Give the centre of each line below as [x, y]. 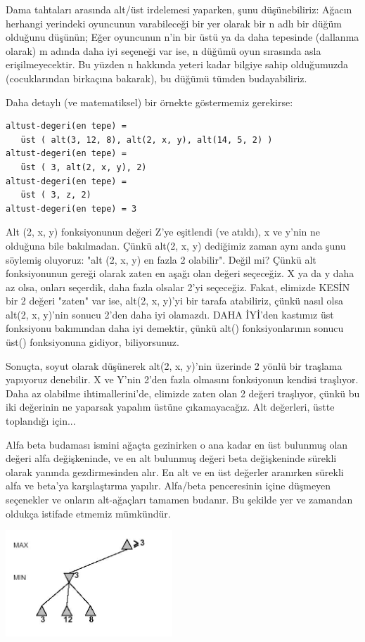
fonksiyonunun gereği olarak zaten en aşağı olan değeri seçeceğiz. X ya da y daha [180, 273]
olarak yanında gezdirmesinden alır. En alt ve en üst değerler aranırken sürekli [175, 471]
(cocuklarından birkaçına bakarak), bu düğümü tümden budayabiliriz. [156, 78]
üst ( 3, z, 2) [56, 195]
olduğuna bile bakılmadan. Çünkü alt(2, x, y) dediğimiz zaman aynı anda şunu [176, 245]
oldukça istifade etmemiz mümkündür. [88, 513]
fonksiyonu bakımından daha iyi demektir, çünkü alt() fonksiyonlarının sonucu [175, 328]
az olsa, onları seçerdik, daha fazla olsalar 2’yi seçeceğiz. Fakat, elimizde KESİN [178, 287]
